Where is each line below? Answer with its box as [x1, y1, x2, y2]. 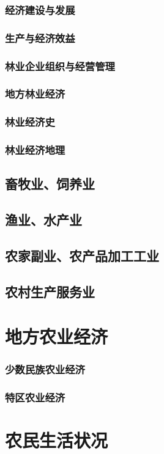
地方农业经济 [5, 324, 108, 349]
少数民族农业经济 [5, 362, 85, 377]
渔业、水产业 [5, 210, 82, 229]
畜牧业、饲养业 [5, 174, 95, 193]
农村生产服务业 [5, 282, 95, 301]
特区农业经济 [5, 390, 65, 405]
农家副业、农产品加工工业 [5, 246, 159, 265]
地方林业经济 [5, 86, 65, 101]
